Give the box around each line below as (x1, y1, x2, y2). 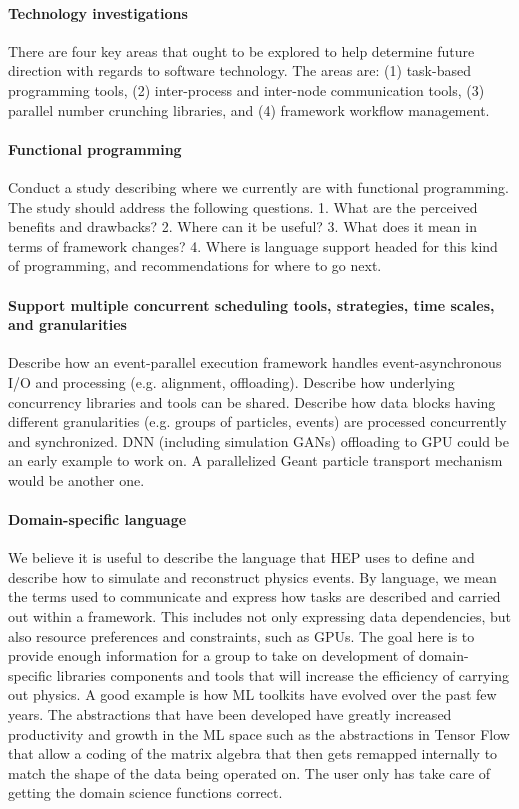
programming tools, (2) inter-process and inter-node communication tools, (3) (8, 79, 485, 100)
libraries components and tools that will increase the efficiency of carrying (56, 664, 510, 685)
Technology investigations (8, 2, 188, 23)
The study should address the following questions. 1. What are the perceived (8, 196, 478, 217)
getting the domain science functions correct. (8, 782, 283, 803)
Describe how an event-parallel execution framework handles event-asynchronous (8, 352, 502, 373)
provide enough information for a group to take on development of (8, 645, 415, 666)
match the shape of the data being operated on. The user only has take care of (8, 762, 491, 783)
